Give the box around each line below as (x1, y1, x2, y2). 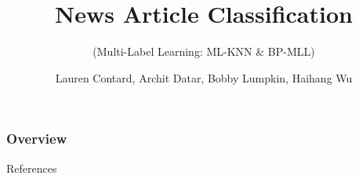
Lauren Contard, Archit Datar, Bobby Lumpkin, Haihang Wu (55, 69, 353, 86)
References (6, 159, 57, 176)
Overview (6, 129, 67, 148)
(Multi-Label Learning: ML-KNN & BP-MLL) (92, 43, 315, 60)
